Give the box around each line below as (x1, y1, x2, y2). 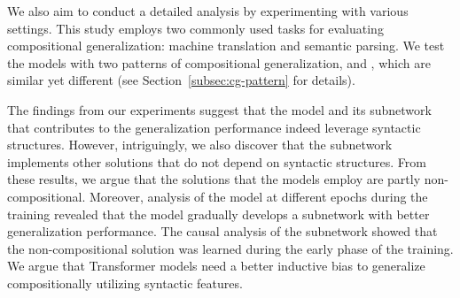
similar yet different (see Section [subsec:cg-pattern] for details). (7, 71, 355, 89)
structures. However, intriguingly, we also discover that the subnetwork (7, 135, 393, 154)
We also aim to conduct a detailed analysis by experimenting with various (7, 2, 409, 19)
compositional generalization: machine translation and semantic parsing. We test (7, 36, 445, 55)
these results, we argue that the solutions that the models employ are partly (7, 170, 421, 188)
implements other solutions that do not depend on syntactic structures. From (7, 152, 426, 171)
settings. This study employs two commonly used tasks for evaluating (7, 19, 384, 37)
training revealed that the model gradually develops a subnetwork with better (7, 204, 430, 223)
